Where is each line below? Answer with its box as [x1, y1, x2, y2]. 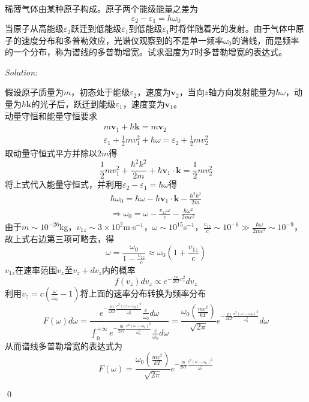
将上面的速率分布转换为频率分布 [80, 286, 206, 299]
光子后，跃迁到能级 [40, 98, 116, 110]
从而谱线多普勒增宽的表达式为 [5, 339, 122, 352]
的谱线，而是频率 [232, 34, 299, 46]
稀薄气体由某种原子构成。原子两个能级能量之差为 [5, 2, 198, 14]
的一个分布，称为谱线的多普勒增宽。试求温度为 [5, 46, 190, 58]
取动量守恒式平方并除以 [5, 147, 97, 159]
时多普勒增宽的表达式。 [194, 46, 287, 58]
